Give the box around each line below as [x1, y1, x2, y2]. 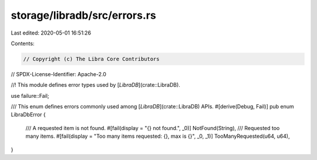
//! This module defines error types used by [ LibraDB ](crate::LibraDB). [11, 81, 180, 88]
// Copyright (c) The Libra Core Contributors [23, 56, 160, 62]
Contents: [11, 40, 35, 47]
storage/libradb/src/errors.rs [11, 9, 157, 22]
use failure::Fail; [11, 92, 49, 99]
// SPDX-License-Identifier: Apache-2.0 [11, 70, 107, 77]
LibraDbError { [11, 111, 46, 118]
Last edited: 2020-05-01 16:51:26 [11, 29, 91, 36]
